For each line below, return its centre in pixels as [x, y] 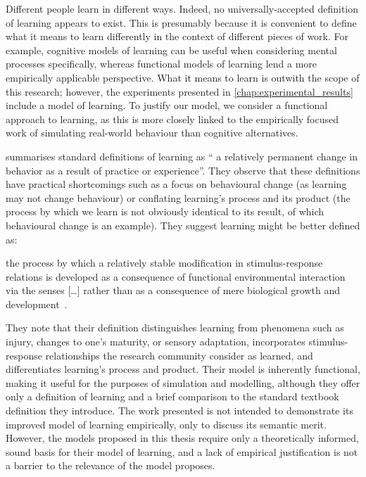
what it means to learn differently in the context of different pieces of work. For [177, 36]
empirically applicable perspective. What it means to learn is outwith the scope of [183, 77]
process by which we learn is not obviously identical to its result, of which [165, 211]
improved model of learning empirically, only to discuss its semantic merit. [166, 424]
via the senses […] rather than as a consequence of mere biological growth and [173, 290]
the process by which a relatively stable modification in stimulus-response [164, 263]
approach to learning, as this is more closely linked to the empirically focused [172, 119]
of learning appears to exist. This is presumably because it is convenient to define [181, 22]
